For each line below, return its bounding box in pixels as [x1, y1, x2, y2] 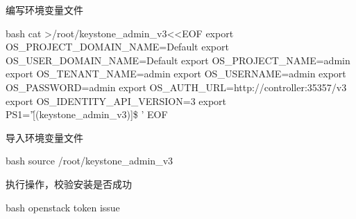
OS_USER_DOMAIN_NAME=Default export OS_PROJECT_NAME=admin [6, 53, 350, 67]
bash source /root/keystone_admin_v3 [6, 153, 173, 168]
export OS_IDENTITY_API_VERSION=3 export [6, 93, 227, 108]
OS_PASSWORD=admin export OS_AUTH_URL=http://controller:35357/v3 [6, 79, 347, 94]
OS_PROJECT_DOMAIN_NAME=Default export [6, 39, 229, 54]
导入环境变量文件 [6, 130, 83, 144]
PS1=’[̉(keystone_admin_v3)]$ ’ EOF [6, 107, 168, 122]
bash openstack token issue [6, 200, 120, 214]
